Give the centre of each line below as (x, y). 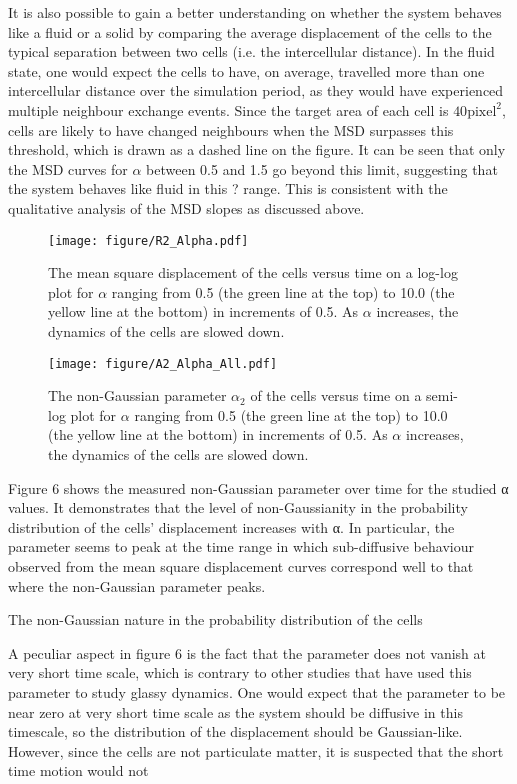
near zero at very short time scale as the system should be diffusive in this (235, 711)
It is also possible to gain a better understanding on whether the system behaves (255, 12)
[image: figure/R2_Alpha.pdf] (148, 240)
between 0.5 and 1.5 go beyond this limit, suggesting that (322, 168)
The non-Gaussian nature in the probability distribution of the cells (215, 619)
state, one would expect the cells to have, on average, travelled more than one (246, 70)
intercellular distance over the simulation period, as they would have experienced (256, 90)
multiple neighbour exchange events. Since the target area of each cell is (228, 109)
